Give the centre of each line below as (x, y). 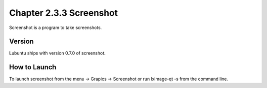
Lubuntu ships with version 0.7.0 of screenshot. (57, 53)
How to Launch (33, 67)
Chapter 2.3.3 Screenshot (64, 13)
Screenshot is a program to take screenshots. (56, 28)
